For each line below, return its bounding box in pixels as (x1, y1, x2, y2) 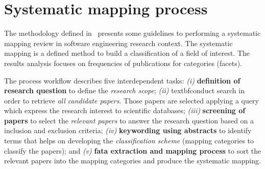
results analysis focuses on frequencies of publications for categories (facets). (4, 57, 243, 68)
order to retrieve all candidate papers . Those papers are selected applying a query (4, 95, 259, 105)
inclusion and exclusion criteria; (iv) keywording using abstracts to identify (4, 125, 252, 136)
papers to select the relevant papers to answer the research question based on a (4, 115, 254, 125)
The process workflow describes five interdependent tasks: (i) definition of (4, 75, 240, 86)
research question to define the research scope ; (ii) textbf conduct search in (4, 85, 245, 96)
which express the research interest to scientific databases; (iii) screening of (4, 105, 246, 116)
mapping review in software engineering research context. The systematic (4, 37, 233, 48)
